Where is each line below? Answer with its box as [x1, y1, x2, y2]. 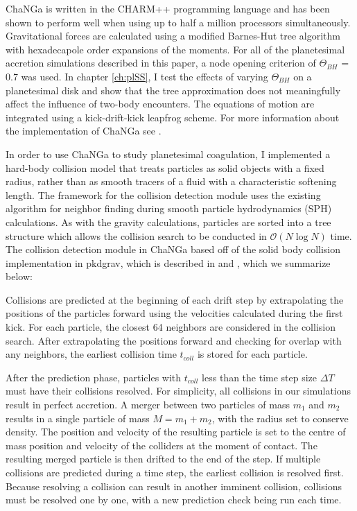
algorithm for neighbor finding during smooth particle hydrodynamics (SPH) [6, 201, 332, 216]
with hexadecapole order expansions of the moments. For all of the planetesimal [6, 42, 345, 56]
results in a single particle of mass [6, 410, 150, 425]
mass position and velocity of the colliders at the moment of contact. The [6, 438, 317, 452]
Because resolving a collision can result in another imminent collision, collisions [6, 478, 342, 493]
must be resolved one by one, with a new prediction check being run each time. [6, 492, 342, 507]
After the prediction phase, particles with [6, 370, 182, 384]
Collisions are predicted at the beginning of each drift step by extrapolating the [6, 292, 344, 306]
